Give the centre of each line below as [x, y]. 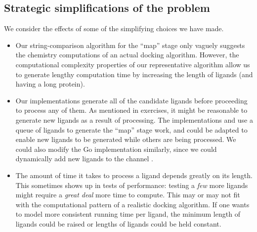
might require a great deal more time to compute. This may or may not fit [128, 195]
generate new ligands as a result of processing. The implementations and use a [134, 119]
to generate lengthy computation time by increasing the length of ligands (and [134, 74]
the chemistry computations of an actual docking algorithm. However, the [127, 55]
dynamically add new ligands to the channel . [84, 159]
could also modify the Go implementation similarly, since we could [116, 149]
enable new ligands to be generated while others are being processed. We [126, 139]
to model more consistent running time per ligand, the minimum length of [128, 214]
